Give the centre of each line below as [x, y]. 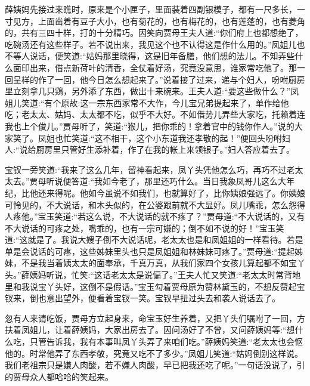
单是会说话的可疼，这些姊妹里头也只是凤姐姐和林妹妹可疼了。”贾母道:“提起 [150, 251]
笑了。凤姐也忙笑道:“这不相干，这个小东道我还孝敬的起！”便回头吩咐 [148, 138]
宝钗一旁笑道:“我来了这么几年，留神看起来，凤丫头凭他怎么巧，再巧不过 [146, 169]
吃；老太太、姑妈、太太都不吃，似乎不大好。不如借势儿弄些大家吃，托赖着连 [155, 114]
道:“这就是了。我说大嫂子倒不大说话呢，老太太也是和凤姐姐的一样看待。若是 [154, 240]
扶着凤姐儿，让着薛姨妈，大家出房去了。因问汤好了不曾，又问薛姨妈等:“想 [150, 330]
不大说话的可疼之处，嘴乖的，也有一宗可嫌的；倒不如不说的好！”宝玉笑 [145, 228]
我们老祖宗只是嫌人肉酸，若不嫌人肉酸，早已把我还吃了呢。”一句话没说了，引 [155, 365]
